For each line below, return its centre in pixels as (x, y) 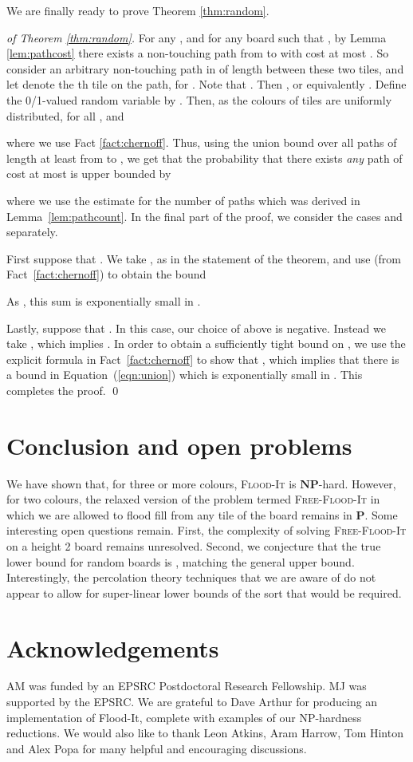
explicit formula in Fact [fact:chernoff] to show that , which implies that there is (203, 359)
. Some (381, 514)
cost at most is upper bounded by (89, 174)
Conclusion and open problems (179, 445)
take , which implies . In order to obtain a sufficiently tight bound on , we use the (206, 343)
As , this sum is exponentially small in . (104, 300)
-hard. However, (357, 483)
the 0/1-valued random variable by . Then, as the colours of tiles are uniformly (199, 99)
